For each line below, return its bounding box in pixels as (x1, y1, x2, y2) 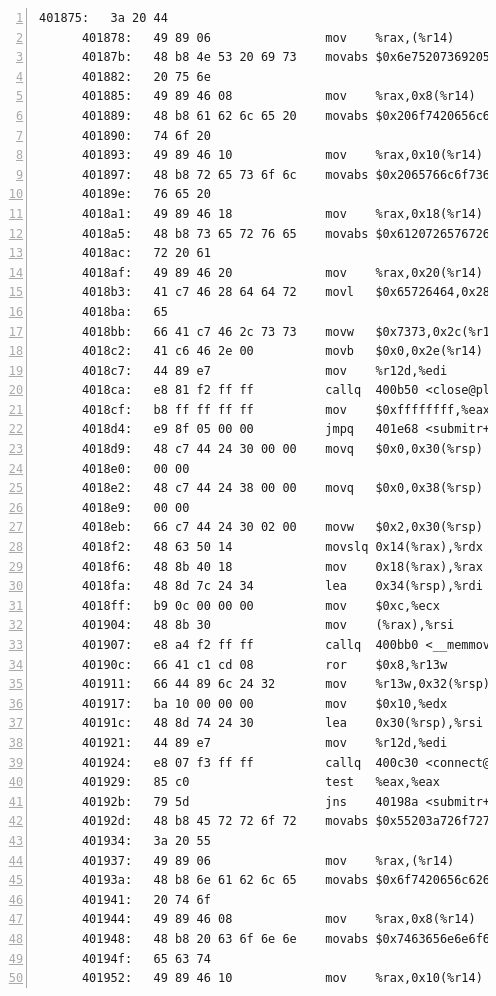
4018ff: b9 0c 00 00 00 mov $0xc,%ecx (81, 598, 440, 613)
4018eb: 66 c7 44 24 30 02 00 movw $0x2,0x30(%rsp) (81, 520, 483, 535)
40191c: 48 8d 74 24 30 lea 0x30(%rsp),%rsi (81, 716, 483, 731)
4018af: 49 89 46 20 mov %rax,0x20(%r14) (81, 265, 483, 280)
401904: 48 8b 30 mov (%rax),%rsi (81, 618, 455, 633)
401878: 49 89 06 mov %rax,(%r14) (81, 30, 455, 45)
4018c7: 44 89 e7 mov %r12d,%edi (81, 363, 448, 378)
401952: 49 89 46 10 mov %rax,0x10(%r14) (81, 971, 483, 986)
